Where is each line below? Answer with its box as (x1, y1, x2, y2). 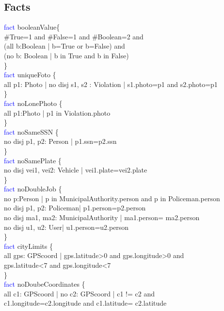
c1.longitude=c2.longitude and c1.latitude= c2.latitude (4, 298, 167, 308)
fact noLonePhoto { (4, 98, 63, 108)
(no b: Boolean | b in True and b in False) (4, 50, 129, 60)
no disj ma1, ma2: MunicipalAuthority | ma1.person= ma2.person (4, 212, 200, 223)
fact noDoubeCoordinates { (4, 279, 85, 289)
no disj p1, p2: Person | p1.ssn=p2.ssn (4, 136, 117, 146)
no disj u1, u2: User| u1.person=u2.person (4, 222, 129, 232)
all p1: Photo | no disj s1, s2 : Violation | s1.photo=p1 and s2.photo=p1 (4, 79, 218, 89)
